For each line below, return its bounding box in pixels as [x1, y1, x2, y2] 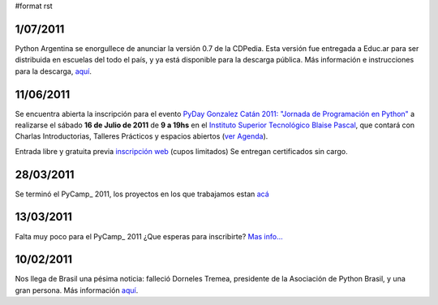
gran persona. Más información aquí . [15, 285, 139, 295]
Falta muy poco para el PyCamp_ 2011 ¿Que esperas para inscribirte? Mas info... [15, 231, 283, 241]
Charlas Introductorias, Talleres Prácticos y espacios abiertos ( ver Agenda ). [15, 131, 268, 141]
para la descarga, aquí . [15, 66, 92, 76]
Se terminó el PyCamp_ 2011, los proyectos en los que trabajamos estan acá [15, 189, 269, 199]
